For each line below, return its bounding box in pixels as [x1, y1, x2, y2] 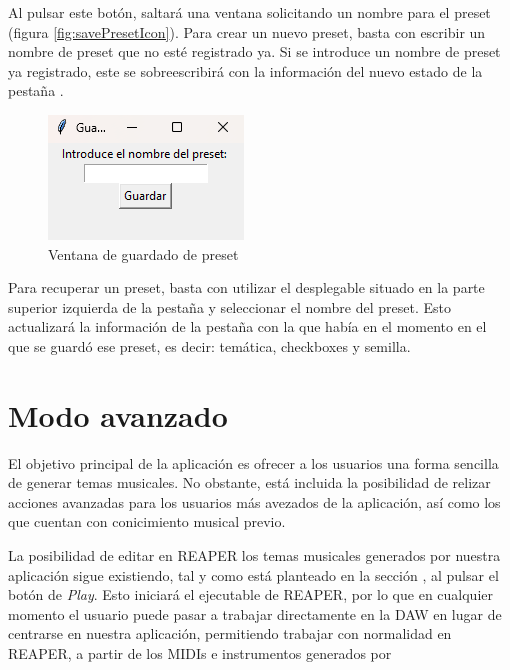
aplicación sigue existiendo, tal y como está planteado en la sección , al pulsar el [8, 564, 499, 585]
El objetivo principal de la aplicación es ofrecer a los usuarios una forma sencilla [8, 452, 499, 473]
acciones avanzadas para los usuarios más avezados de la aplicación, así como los [8, 491, 501, 512]
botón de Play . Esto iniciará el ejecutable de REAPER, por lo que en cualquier [8, 584, 493, 605]
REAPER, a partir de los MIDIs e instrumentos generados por [8, 643, 392, 663]
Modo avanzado [8, 394, 228, 435]
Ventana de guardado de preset [48, 243, 239, 264]
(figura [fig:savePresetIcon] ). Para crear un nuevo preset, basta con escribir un [8, 21, 486, 42]
